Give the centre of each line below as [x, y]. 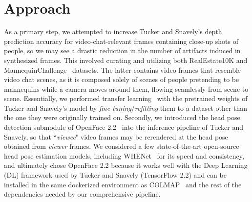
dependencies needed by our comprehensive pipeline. [82, 194]
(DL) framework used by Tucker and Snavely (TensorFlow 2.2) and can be [115, 175]
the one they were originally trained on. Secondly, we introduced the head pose [122, 117]
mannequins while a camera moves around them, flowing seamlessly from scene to [126, 89]
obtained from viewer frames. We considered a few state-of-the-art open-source [122, 146]
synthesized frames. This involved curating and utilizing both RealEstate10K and [126, 60]
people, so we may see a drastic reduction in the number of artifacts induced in [122, 50]
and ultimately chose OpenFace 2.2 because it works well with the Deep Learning [126, 165]
